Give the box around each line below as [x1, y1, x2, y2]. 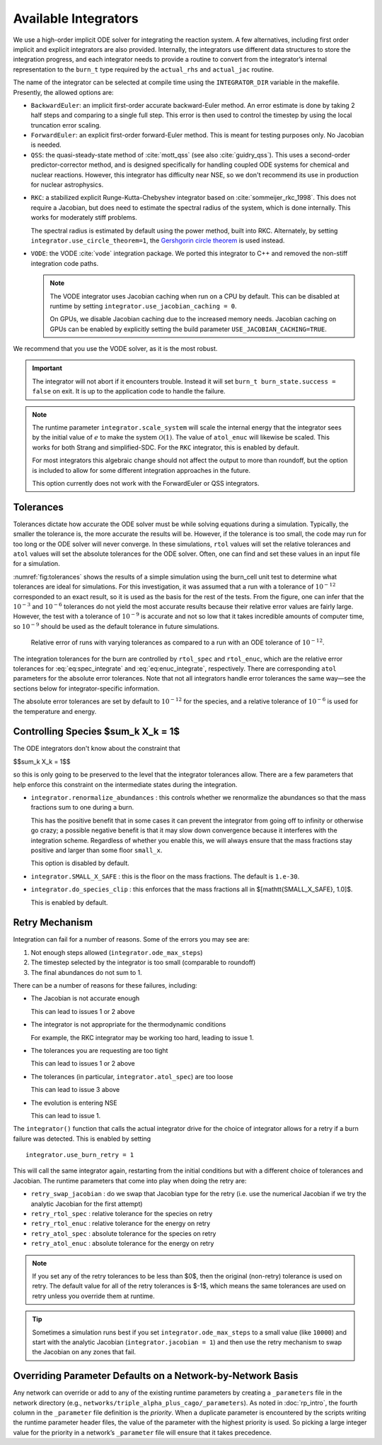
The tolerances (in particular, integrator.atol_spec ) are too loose [30, 1072, 233, 1081]
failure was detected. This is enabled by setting [13, 1134, 151, 1143]
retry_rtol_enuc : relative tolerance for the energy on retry [30, 1220, 211, 1228]
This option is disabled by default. [30, 859, 130, 868]
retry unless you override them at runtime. [32, 1291, 155, 1300]
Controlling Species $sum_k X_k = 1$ [13, 725, 180, 737]
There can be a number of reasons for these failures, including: [13, 981, 197, 989]
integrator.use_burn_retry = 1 [25, 1151, 134, 1159]
